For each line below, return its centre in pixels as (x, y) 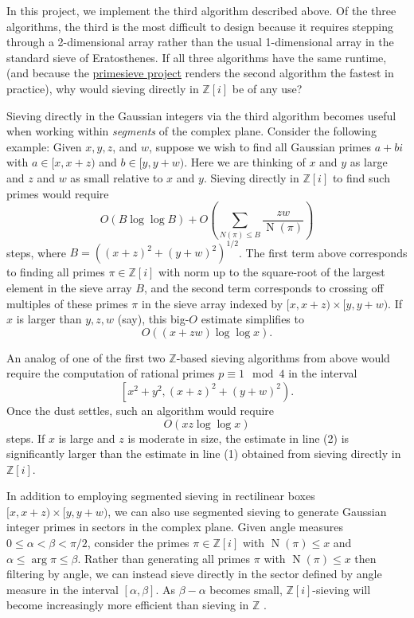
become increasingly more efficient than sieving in (128, 605)
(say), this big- (153, 319)
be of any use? (267, 88)
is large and (87, 438)
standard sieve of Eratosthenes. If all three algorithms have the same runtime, (197, 57)
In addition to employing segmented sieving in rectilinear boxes (161, 496)
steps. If (26, 438)
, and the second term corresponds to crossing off (264, 287)
